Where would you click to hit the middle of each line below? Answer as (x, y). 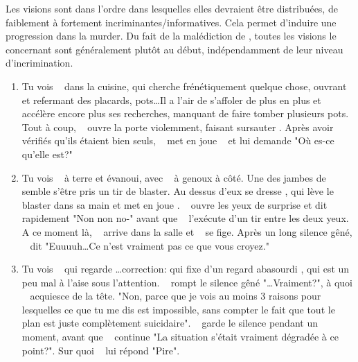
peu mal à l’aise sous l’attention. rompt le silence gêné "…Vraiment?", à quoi (187, 282)
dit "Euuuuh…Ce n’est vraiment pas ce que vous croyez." (150, 245)
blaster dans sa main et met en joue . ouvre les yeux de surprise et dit (174, 204)
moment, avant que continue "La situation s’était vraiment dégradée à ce (180, 337)
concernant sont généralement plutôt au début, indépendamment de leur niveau (174, 49)
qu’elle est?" (47, 154)
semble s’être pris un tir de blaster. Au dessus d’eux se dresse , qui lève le (178, 191)
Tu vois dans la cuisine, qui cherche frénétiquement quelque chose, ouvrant (184, 86)
